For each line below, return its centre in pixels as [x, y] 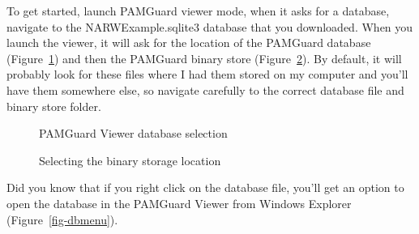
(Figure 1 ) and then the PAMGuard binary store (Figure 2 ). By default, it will [204, 58]
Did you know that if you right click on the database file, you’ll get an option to [205, 187]
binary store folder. [54, 106]
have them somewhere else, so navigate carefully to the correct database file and [205, 89]
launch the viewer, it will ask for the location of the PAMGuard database [189, 43]
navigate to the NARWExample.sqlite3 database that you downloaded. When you [210, 26]
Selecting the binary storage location [130, 160]
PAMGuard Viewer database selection [133, 133]
